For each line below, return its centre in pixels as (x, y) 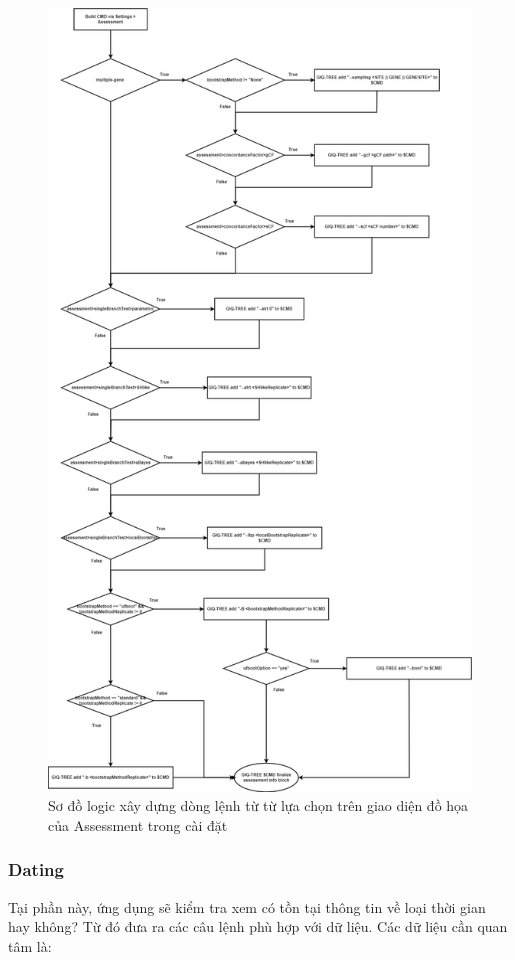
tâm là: (30, 945)
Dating (36, 869)
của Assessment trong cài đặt (138, 824)
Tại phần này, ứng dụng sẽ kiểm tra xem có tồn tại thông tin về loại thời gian (247, 906)
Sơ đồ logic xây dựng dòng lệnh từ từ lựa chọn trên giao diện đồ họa (258, 805)
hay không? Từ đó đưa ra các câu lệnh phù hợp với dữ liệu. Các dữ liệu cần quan (258, 926)
